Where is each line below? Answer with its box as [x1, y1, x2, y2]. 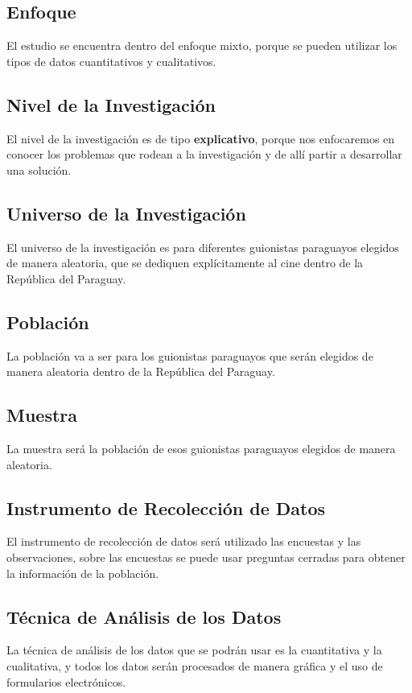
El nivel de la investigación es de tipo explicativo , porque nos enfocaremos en [6, 130, 395, 146]
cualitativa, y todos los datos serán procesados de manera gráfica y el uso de [6, 657, 383, 674]
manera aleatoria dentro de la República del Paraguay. [6, 363, 275, 380]
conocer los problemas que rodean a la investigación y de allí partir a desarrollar [6, 146, 402, 163]
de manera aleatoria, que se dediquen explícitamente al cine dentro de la [6, 254, 364, 271]
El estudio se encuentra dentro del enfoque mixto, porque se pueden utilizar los [6, 37, 398, 54]
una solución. [6, 161, 72, 178]
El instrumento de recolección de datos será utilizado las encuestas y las [6, 533, 361, 550]
